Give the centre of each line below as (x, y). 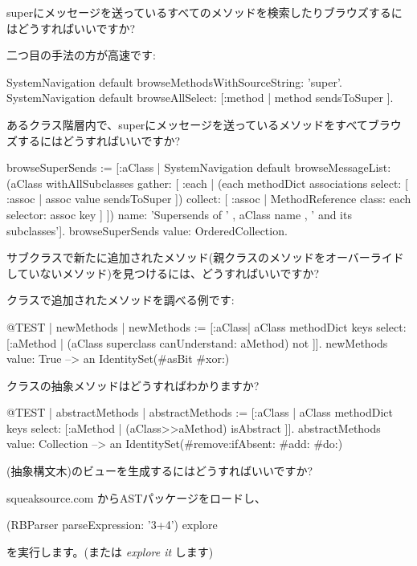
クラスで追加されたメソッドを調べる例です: (121, 300)
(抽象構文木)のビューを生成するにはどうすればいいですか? (160, 471)
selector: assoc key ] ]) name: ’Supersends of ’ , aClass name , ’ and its (179, 214)
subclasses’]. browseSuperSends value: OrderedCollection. (147, 230)
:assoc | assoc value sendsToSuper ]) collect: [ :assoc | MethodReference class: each (209, 199)
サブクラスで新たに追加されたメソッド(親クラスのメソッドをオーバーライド (205, 257)
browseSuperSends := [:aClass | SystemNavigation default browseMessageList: (199, 167)
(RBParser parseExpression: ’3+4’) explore (112, 525)
